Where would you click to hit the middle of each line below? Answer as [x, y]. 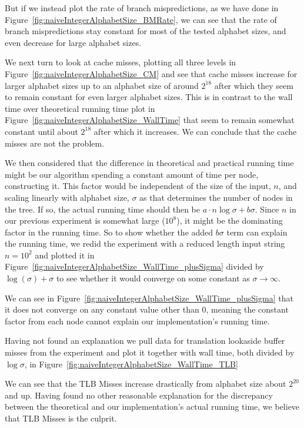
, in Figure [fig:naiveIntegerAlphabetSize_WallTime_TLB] [131, 364]
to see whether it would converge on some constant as [153, 278]
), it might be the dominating [230, 220]
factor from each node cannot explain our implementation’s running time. [137, 321]
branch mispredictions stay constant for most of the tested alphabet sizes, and [146, 31]
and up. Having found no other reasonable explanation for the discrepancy [139, 395]
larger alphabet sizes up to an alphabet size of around [102, 85]
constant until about [41, 131]
